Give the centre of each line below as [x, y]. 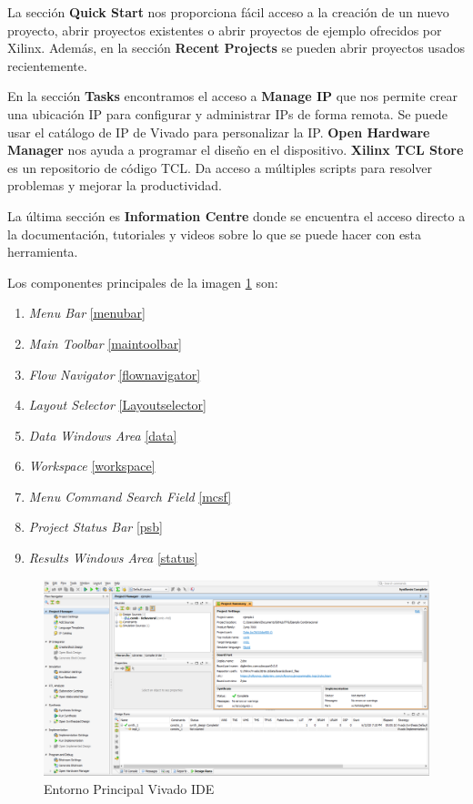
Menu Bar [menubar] [87, 313]
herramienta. [43, 252]
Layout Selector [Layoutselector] [117, 405]
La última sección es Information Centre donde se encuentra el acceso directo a [236, 215]
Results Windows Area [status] [113, 558]
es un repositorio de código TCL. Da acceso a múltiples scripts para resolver [220, 167]
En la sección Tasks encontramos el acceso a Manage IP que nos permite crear [232, 96]
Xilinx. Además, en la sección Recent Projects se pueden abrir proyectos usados [236, 48]
